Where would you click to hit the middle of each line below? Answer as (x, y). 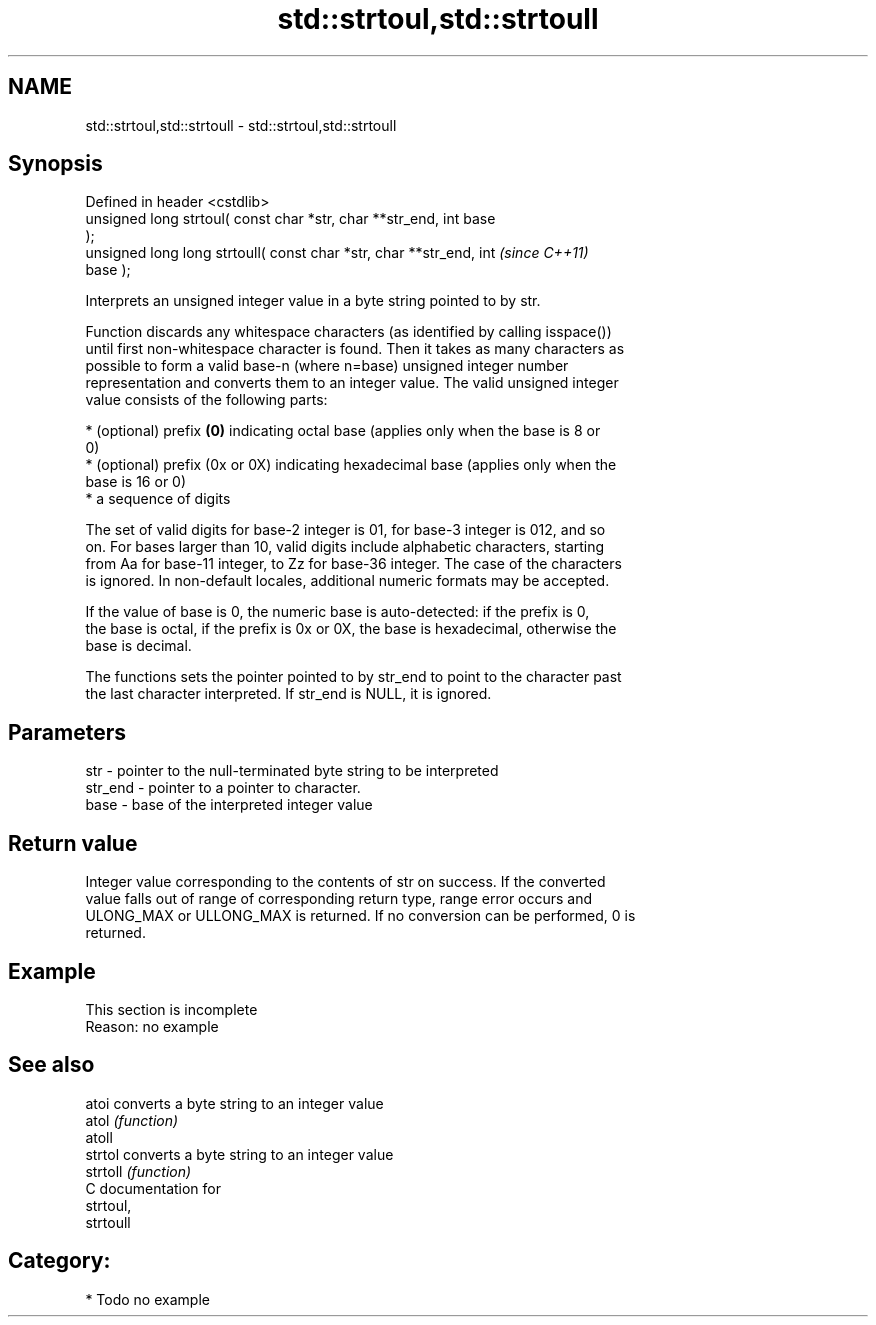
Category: (59, 1261)
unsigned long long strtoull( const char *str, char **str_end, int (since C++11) (337, 253)
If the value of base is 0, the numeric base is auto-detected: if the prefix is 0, (337, 612)
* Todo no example (147, 1299)
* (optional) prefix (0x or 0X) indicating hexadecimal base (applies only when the (351, 465)
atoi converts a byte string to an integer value (234, 1103)
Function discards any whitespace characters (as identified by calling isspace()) (348, 332)
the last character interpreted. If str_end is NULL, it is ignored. (288, 694)
